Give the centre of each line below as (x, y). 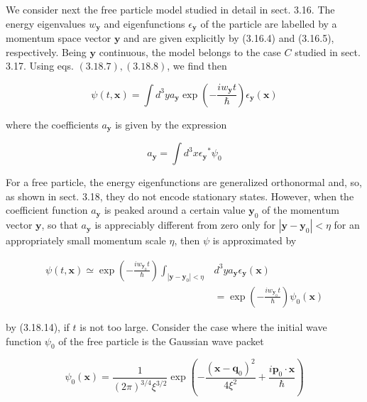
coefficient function (47, 210)
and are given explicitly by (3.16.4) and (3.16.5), (229, 38)
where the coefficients (52, 124)
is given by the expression (171, 124)
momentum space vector (59, 38)
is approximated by (254, 240)
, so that (60, 225)
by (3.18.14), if (38, 326)
